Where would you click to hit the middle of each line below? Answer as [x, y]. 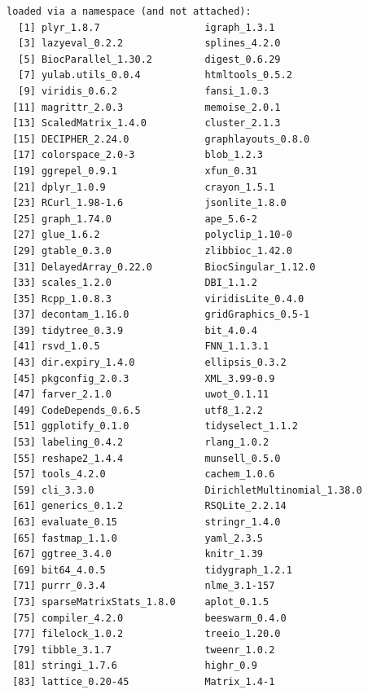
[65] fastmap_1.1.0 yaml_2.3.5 [138, 538]
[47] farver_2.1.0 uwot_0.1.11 [141, 395]
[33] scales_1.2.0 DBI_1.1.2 [135, 283]
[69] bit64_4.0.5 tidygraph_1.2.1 [152, 570]
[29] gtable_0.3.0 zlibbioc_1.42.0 [152, 250]
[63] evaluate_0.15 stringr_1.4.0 [147, 522]
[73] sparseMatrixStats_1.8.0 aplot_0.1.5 [141, 602]
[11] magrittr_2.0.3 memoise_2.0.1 [147, 107]
